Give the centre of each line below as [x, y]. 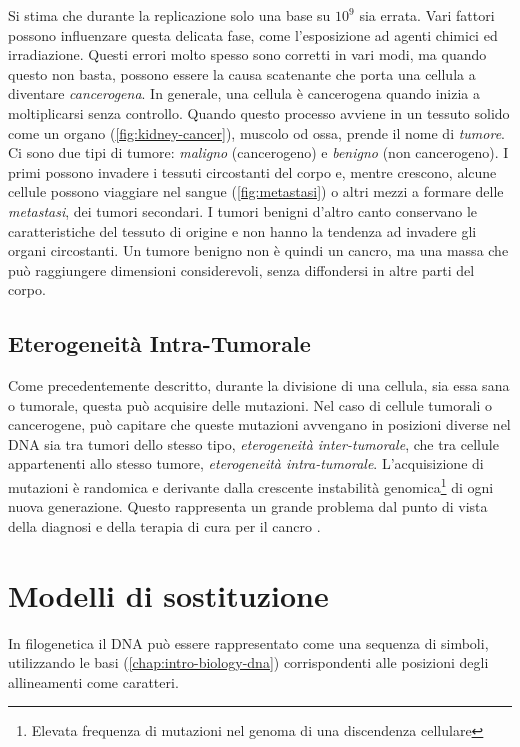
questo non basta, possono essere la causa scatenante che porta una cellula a [242, 73]
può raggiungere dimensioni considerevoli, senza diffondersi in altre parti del [241, 269]
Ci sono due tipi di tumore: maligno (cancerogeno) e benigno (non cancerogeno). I [258, 152]
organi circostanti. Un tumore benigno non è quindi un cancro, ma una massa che [258, 250]
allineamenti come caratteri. [93, 681]
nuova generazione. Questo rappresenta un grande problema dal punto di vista [248, 506]
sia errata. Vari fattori [427, 15]
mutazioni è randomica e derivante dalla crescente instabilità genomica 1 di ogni [251, 485]
